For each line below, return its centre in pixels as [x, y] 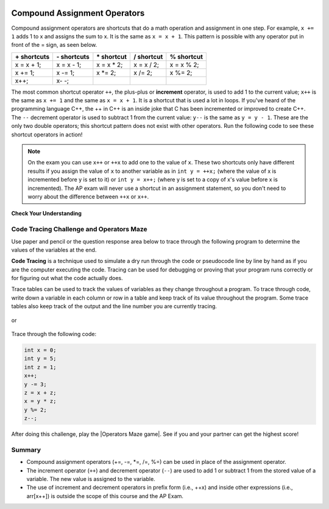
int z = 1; [40, 367]
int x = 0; [40, 350]
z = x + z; [40, 392]
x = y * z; [40, 401]
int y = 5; [40, 359]
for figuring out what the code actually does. [67, 278]
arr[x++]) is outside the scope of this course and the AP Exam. [105, 496]
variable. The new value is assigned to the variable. [91, 479]
